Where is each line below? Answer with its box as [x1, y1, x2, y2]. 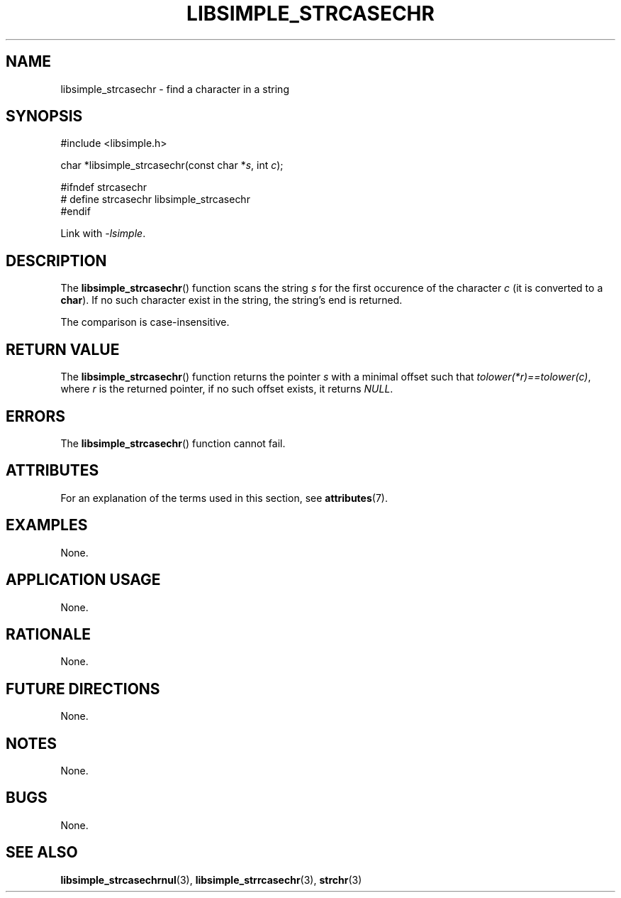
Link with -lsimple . [60, 227, 146, 240]
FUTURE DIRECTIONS [6, 679, 160, 698]
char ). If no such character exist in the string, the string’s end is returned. [60, 294, 403, 307]
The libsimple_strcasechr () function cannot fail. [60, 437, 286, 449]
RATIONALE [6, 625, 91, 643]
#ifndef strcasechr [60, 181, 147, 194]
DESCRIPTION [6, 251, 107, 270]
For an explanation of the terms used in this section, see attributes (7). [60, 491, 388, 504]
